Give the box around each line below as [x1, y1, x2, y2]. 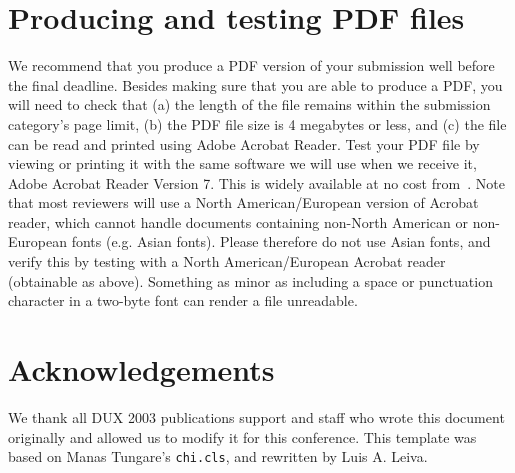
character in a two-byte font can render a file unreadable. [8, 290, 358, 311]
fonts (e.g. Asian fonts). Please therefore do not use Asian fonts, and [71, 231, 491, 252]
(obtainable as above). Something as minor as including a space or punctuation [8, 270, 493, 291]
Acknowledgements [8, 349, 275, 390]
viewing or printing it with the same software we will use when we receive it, [8, 153, 477, 174]
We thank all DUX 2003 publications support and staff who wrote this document [8, 406, 505, 427]
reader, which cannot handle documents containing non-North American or [8, 211, 468, 232]
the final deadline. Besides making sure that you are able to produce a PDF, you [8, 74, 503, 95]
